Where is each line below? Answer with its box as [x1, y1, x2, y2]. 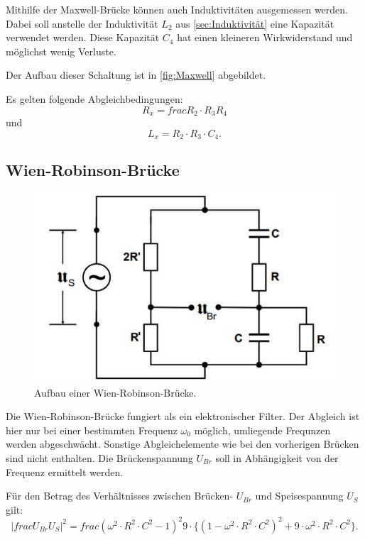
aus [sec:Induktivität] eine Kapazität [175, 16, 334, 31]
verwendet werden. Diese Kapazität [6, 30, 160, 45]
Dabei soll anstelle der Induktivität [6, 16, 158, 31]
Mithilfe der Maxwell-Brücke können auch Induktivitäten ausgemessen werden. [6, 2, 348, 16]
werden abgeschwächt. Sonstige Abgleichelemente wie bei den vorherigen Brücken [6, 436, 359, 451]
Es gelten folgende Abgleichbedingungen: [6, 91, 183, 106]
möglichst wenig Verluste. [6, 43, 116, 58]
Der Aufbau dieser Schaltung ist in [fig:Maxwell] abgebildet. [6, 67, 266, 82]
